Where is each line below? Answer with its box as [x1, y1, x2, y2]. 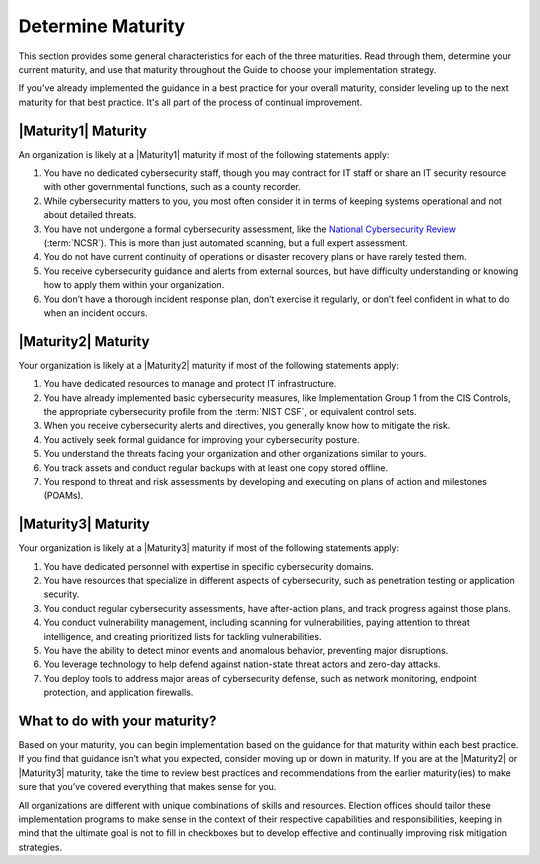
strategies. [18, 841, 63, 853]
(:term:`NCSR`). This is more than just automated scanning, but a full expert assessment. [43, 236, 409, 249]
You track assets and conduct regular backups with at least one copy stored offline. [43, 461, 389, 474]
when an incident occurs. [43, 306, 149, 319]
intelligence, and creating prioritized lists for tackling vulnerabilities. [43, 630, 322, 642]
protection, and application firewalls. [43, 686, 194, 699]
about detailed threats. [43, 209, 137, 221]
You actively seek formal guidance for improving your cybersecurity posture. [43, 433, 360, 445]
